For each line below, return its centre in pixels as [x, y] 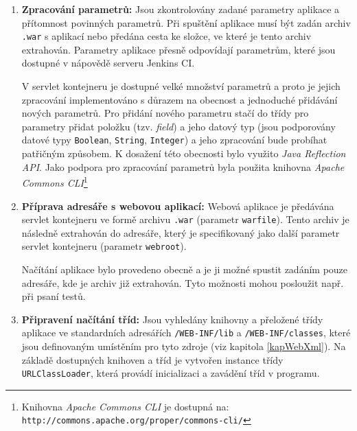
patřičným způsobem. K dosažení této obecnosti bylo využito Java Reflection [184, 153]
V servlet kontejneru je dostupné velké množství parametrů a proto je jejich [181, 86]
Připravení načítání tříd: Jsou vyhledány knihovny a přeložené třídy [172, 319]
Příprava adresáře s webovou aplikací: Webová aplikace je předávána [178, 206]
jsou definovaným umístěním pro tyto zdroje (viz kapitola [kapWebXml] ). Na [184, 346]
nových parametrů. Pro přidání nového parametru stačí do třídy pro [165, 113]
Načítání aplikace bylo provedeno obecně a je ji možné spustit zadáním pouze [185, 269]
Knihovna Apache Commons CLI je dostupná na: [125, 406]
